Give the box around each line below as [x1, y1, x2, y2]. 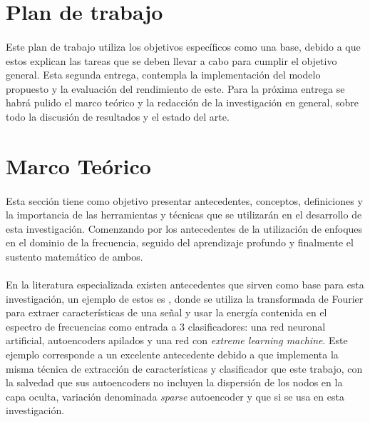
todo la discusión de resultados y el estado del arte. [6, 109, 230, 124]
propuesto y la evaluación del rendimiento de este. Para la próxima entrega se [6, 81, 345, 96]
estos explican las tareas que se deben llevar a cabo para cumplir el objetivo [6, 53, 337, 68]
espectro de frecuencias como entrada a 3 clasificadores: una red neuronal [6, 318, 326, 333]
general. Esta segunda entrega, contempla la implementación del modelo [6, 67, 321, 82]
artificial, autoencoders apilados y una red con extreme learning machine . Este [6, 333, 348, 348]
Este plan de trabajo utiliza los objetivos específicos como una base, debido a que [6, 39, 361, 54]
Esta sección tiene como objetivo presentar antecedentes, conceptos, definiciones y [6, 193, 363, 208]
